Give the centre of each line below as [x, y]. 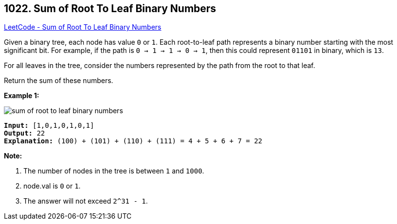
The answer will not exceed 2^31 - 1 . [86, 201]
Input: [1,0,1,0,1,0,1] [49, 126]
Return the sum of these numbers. [59, 81]
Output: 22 [25, 133]
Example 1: [22, 96]
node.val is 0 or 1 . [52, 186]
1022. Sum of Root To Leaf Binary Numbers [110, 9]
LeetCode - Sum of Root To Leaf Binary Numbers [83, 27]
